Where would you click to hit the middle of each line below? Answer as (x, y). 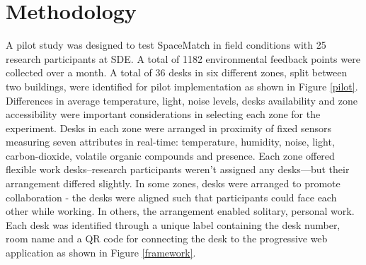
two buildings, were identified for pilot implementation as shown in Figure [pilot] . (182, 86)
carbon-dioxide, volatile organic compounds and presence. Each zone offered (170, 155)
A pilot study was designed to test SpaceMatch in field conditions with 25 (166, 45)
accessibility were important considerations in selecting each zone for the (163, 114)
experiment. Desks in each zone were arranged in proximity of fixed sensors (169, 128)
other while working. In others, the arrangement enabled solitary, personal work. (180, 211)
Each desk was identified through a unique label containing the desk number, (173, 224)
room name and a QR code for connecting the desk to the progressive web (167, 238)
